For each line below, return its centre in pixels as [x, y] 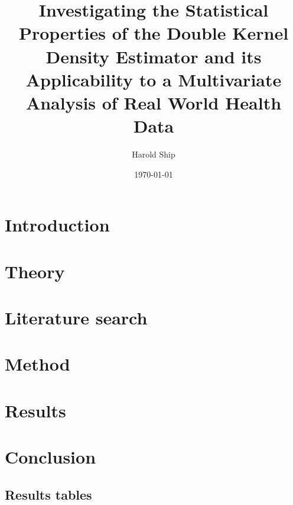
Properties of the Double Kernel [154, 33]
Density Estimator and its [154, 56]
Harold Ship [154, 154]
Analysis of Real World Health [154, 102]
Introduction [57, 225]
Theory [35, 271]
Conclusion [51, 457]
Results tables [48, 494]
